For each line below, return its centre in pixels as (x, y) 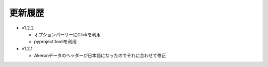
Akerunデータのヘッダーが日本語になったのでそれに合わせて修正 (100, 56)
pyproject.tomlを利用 (55, 42)
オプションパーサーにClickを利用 (67, 34)
